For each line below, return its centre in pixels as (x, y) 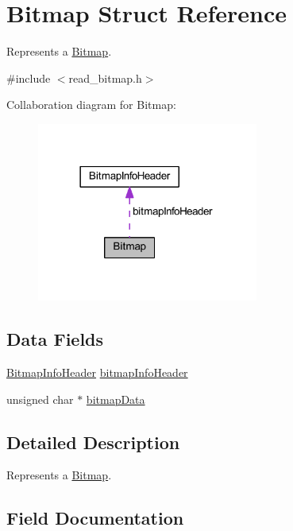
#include (29, 78)
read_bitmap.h (105, 78)
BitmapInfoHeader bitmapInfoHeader (97, 372)
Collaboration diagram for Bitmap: (91, 105)
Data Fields (55, 339)
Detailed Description (93, 442)
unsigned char (40, 399)
